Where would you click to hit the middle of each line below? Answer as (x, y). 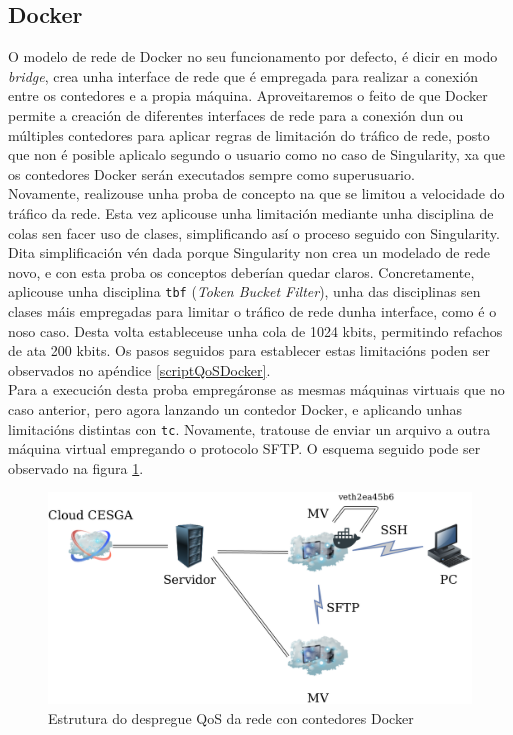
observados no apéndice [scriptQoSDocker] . (139, 369)
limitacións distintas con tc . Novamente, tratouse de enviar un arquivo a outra (249, 428)
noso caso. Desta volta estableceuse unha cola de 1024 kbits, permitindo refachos (255, 330)
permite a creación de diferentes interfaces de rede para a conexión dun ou (236, 114)
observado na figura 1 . (76, 467)
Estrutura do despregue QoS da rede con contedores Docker (231, 717)
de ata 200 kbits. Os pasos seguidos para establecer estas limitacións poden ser (249, 350)
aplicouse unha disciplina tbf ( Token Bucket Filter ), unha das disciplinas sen (244, 291)
